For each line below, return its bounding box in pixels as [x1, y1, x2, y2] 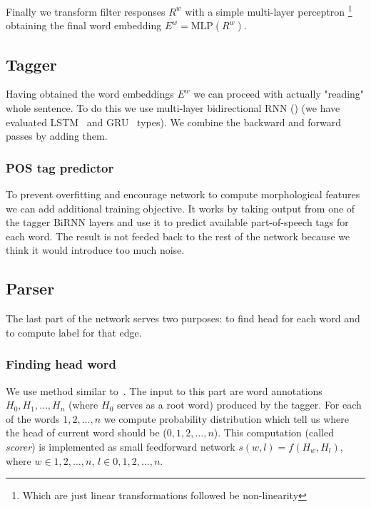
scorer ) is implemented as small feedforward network [6, 439, 235, 454]
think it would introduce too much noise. [6, 242, 185, 257]
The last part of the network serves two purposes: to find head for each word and [6, 311, 360, 326]
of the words [6, 411, 60, 426]
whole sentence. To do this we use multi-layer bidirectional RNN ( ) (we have [6, 101, 340, 116]
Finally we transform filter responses [6, 4, 166, 19]
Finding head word [6, 355, 116, 373]
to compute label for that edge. [6, 324, 142, 339]
